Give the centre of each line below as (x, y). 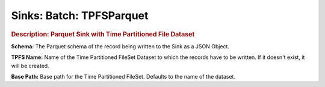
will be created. (30, 66)
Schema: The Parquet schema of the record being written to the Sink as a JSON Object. (120, 46)
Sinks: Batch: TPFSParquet (80, 15)
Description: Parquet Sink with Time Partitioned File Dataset (103, 34)
